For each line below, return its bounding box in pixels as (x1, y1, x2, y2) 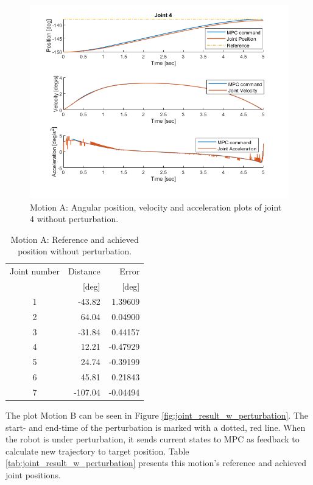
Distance (68, 265, 100, 277)
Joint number (10, 265, 60, 277)
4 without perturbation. (30, 212, 119, 225)
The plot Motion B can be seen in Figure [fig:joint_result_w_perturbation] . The (5, 409, 308, 422)
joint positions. (5, 469, 61, 481)
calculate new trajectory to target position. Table (5, 444, 189, 457)
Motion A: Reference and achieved (10, 232, 139, 245)
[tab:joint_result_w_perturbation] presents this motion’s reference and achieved (5, 456, 307, 469)
